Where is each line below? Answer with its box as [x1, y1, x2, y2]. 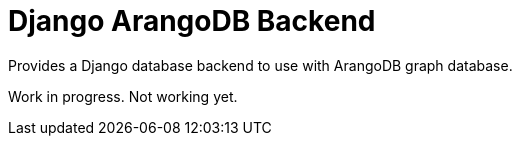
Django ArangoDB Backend [8, 4, 376, 38]
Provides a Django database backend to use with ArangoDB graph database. [8, 56, 513, 74]
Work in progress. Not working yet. [8, 87, 238, 105]
